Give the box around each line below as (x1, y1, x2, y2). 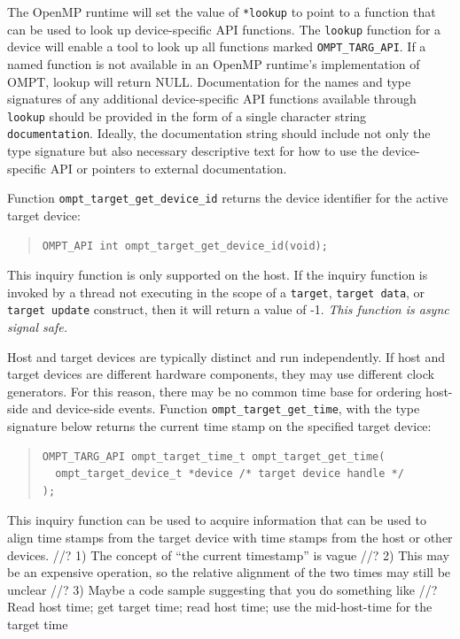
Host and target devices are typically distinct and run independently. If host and (7, 347, 445, 366)
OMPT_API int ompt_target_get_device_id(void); (42, 239, 328, 252)
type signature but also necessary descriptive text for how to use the (7, 142, 378, 160)
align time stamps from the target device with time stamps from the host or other (7, 528, 453, 546)
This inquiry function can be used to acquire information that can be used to (7, 511, 426, 529)
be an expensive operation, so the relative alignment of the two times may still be (7, 563, 451, 581)
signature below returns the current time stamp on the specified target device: (7, 417, 432, 435)
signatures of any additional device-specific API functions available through (7, 89, 417, 108)
